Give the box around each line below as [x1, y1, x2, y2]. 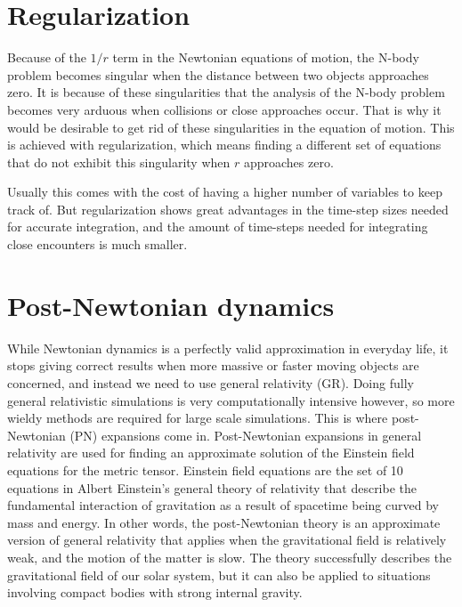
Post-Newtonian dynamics [7, 287, 335, 323]
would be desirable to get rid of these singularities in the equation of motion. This [7, 117, 455, 136]
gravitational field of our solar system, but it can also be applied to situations [7, 565, 431, 584]
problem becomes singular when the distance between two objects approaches [7, 65, 429, 84]
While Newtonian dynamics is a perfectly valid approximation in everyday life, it [7, 338, 449, 357]
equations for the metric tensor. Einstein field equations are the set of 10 [7, 460, 403, 479]
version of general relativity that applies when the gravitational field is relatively [7, 530, 447, 549]
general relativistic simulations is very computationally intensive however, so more [7, 391, 455, 409]
